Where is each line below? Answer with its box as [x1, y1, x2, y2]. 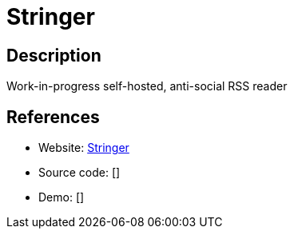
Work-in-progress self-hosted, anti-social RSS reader [6, 79, 288, 94]
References [6, 106, 100, 127]
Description [6, 45, 101, 66]
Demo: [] [38, 190, 85, 205]
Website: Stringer [38, 141, 129, 155]
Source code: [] [38, 165, 121, 180]
